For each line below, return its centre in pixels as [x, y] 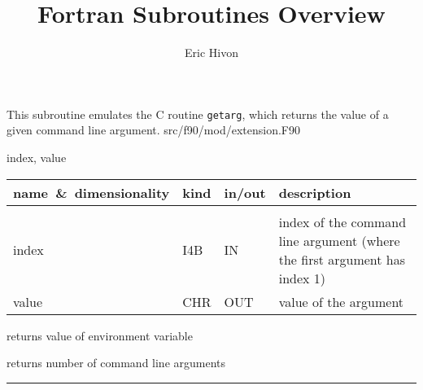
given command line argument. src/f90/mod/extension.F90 [153, 130]
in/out [245, 192]
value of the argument [341, 301]
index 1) [302, 278]
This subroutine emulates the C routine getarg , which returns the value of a [198, 114]
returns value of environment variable [100, 335]
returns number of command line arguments [116, 363]
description [315, 192]
